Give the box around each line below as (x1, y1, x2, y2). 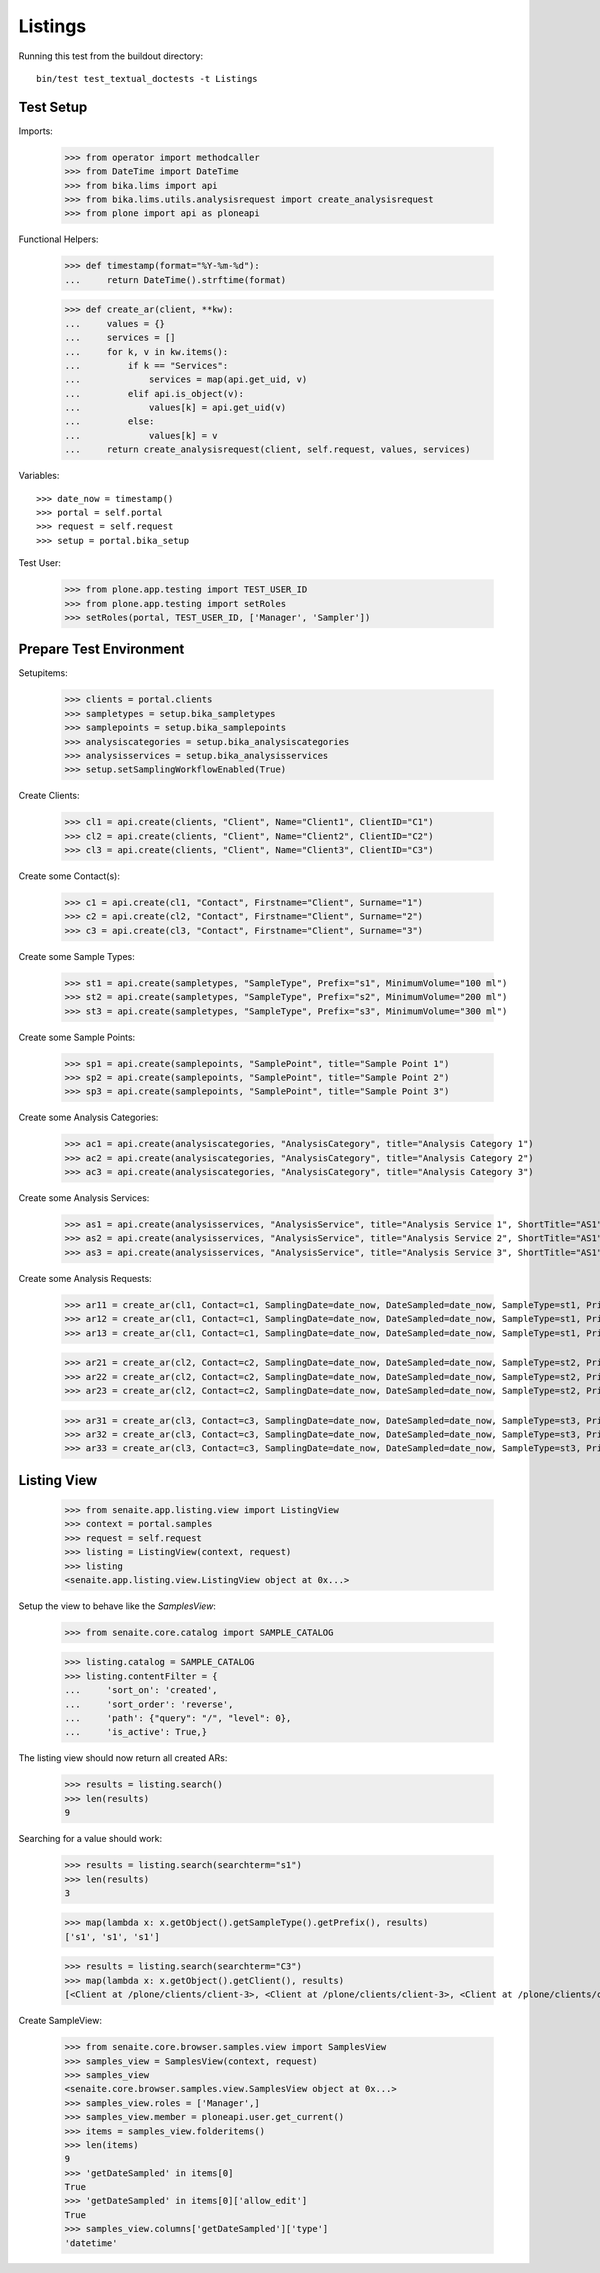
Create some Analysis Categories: (18, 1111, 159, 1124)
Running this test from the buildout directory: (18, 50, 204, 62)
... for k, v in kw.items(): (64, 346, 229, 357)
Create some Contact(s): (18, 870, 120, 882)
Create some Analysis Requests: (18, 1272, 152, 1284)
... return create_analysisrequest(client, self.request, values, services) (64, 444, 471, 455)
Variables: (18, 470, 60, 482)
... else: (64, 416, 155, 427)
